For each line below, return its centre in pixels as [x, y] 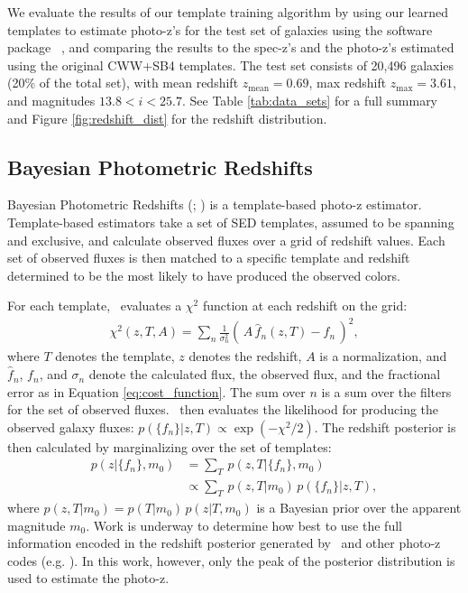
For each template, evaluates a [95, 306]
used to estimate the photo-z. [88, 578]
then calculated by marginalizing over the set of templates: [170, 446]
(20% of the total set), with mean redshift [123, 83]
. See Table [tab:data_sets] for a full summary [310, 100]
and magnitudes [51, 100]
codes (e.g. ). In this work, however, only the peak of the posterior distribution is [231, 560]
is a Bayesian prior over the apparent [359, 508]
